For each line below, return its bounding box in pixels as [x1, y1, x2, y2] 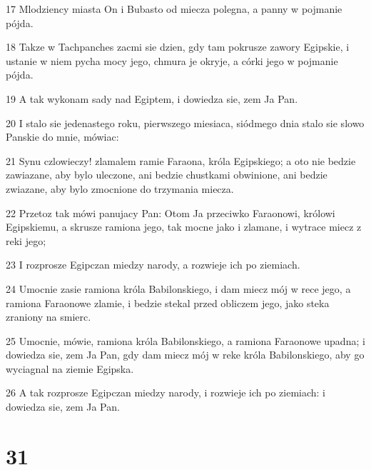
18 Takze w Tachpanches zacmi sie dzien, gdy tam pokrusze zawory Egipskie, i [6, 39, 350, 54]
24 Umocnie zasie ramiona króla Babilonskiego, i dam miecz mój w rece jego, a [6, 281, 351, 296]
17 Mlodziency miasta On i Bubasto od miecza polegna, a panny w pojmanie [6, 1, 342, 16]
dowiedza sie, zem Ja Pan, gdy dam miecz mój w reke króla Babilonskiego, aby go [6, 347, 365, 362]
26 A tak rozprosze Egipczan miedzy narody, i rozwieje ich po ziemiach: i [6, 385, 326, 400]
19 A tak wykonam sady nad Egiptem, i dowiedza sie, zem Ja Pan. [6, 91, 298, 106]
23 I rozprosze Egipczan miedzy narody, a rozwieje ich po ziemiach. [6, 257, 300, 272]
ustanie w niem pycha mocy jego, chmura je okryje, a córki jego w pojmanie [6, 53, 338, 68]
